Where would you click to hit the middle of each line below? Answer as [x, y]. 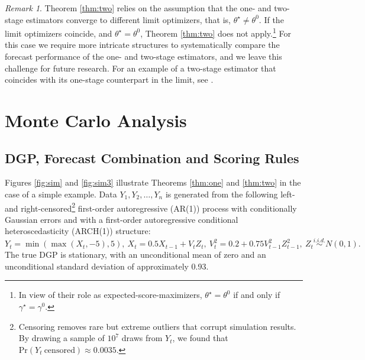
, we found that [200, 338]
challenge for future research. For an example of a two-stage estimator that [140, 68]
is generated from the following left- [230, 194]
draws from [142, 338]
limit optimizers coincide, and [59, 33]
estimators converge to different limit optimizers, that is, [128, 19]
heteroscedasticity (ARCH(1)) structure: [78, 231]
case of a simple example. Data [61, 194]
